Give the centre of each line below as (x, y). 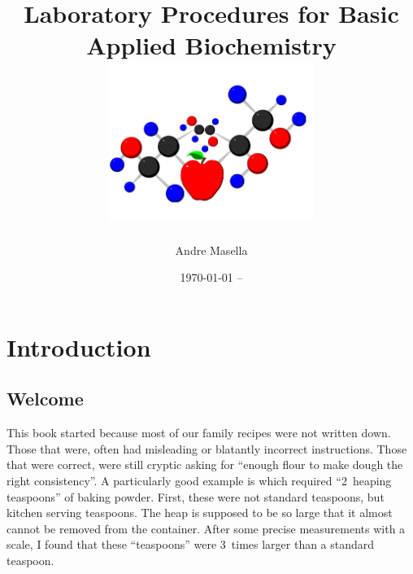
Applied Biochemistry (211, 45)
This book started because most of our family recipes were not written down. (199, 433)
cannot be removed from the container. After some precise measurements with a (206, 528)
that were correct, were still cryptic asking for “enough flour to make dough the (205, 464)
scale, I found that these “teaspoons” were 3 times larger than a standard (191, 544)
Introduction (79, 346)
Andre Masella (211, 250)
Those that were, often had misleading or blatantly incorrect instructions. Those (207, 448)
